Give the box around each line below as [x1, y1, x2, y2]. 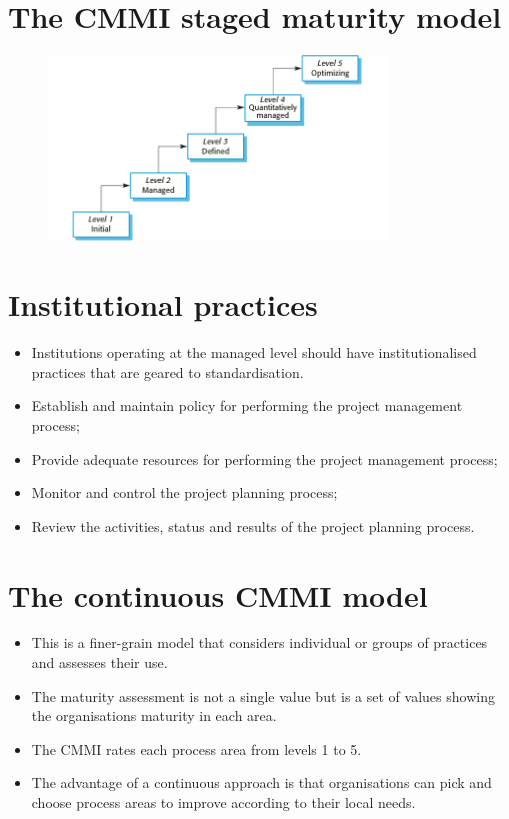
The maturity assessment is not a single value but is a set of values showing [31, 685, 495, 706]
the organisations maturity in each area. [31, 705, 277, 726]
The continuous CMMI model [8, 574, 428, 615]
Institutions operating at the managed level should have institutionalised [31, 342, 477, 363]
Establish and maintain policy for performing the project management [31, 395, 463, 416]
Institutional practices [8, 284, 318, 325]
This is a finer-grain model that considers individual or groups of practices [31, 632, 488, 653]
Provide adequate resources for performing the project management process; [31, 448, 498, 469]
